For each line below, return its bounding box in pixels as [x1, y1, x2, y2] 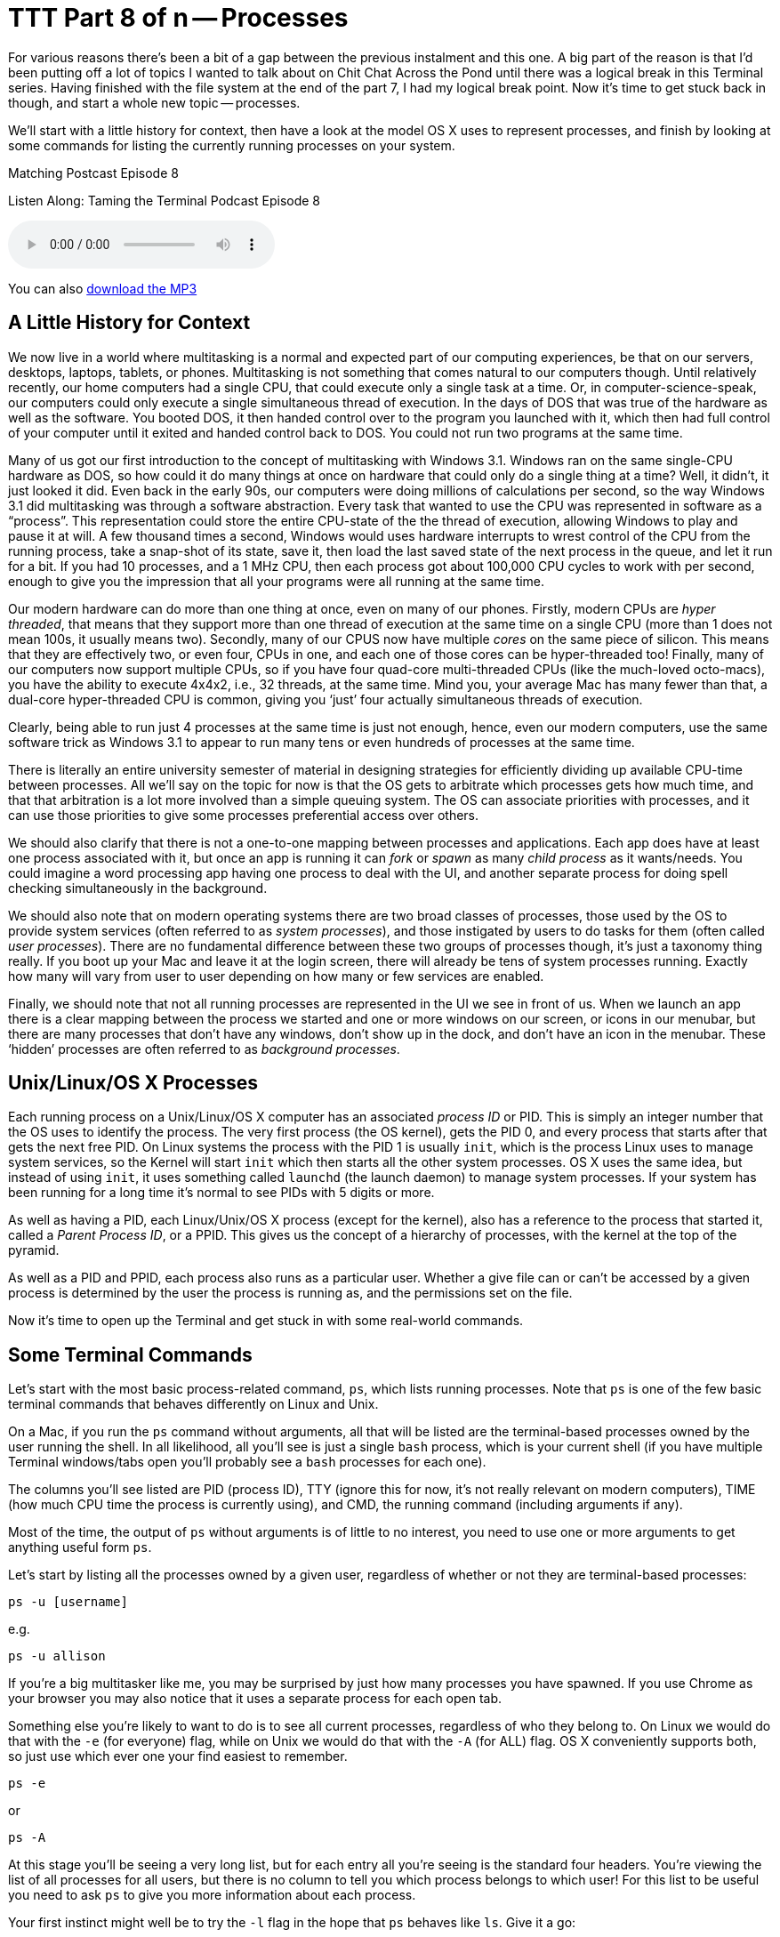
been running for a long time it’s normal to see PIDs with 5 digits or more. [8, 1185, 435, 1201]
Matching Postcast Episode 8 [8, 165, 179, 181]
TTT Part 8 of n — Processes [8, 3, 349, 33]
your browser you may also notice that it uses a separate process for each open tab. [8, 1691, 503, 1707]
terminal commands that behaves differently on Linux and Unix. [8, 1396, 379, 1412]
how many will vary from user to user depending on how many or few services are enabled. [8, 968, 544, 984]
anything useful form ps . [8, 1539, 152, 1555]
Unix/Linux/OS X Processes [8, 1072, 259, 1095]
